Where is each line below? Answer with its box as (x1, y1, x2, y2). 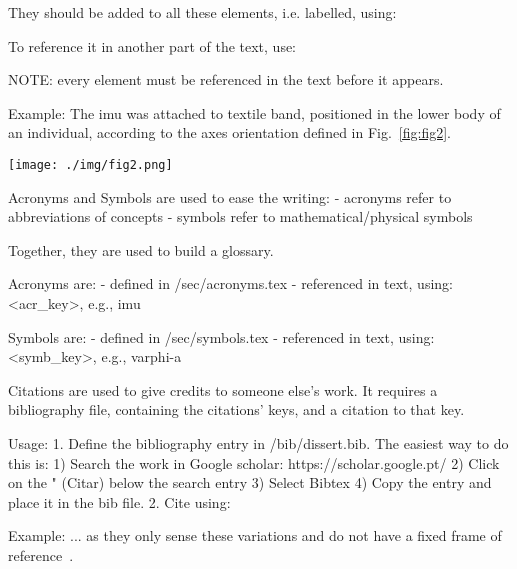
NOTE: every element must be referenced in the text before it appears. (8, 69, 444, 90)
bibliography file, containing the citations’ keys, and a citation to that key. (8, 399, 465, 420)
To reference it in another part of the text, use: (8, 35, 297, 56)
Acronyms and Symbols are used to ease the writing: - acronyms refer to (8, 186, 452, 207)
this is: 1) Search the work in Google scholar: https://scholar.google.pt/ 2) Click (8, 452, 500, 473)
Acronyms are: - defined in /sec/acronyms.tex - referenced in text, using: (8, 273, 453, 294)
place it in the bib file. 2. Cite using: (8, 491, 231, 512)
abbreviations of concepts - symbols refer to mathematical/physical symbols (8, 206, 473, 227)
